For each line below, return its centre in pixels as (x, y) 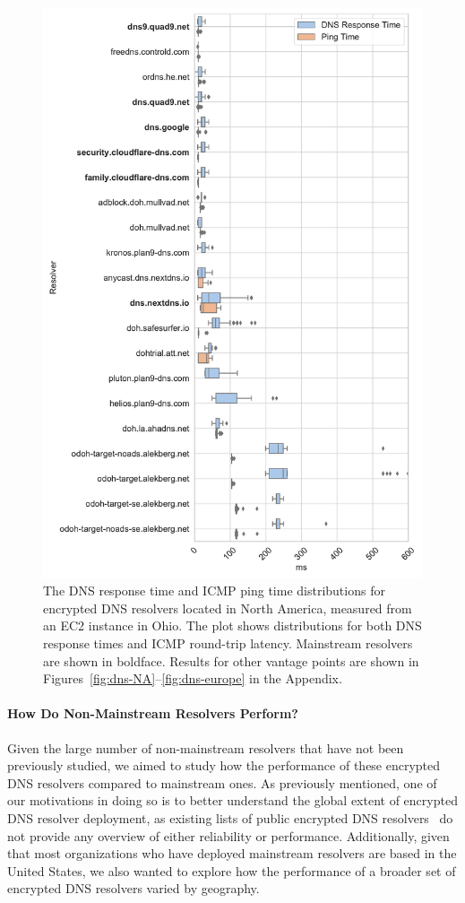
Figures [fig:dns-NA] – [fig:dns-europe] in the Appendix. (193, 678)
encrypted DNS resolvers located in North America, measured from (228, 608)
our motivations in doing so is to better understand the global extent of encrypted (232, 800)
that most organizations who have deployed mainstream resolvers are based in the (232, 853)
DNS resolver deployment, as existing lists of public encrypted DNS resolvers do (230, 817)
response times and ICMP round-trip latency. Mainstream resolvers (228, 643)
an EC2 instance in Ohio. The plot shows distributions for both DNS (232, 625)
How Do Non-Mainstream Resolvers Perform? (153, 713)
